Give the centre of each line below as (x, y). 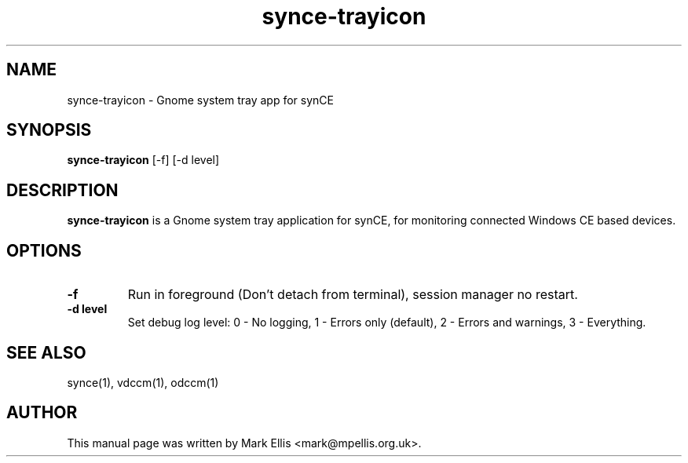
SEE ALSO (46, 352)
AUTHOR (42, 413)
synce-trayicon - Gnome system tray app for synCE (200, 100)
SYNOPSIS (49, 130)
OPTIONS (44, 250)
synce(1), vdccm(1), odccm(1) (143, 382)
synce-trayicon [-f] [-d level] (143, 160)
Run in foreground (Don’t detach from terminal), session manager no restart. (353, 295)
